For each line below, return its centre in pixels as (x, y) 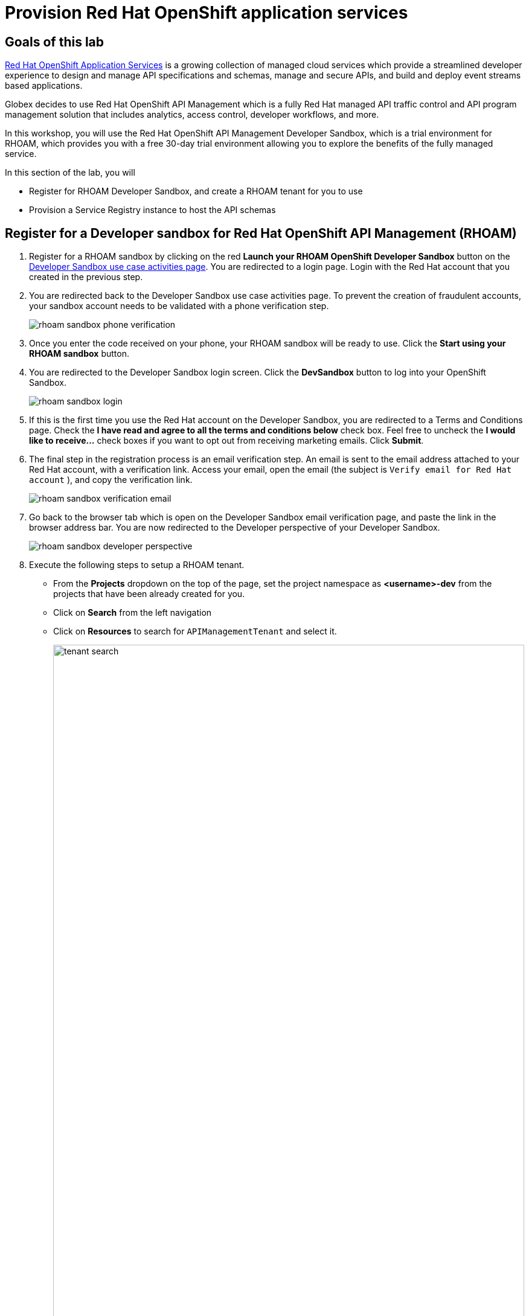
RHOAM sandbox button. (79, 354)
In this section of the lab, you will (70, 173)
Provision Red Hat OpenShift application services (207, 13)
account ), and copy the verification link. (111, 480)
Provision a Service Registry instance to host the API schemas (152, 210)
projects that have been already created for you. (149, 594)
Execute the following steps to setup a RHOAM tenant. (137, 565)
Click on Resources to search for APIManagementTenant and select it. (195, 631)
